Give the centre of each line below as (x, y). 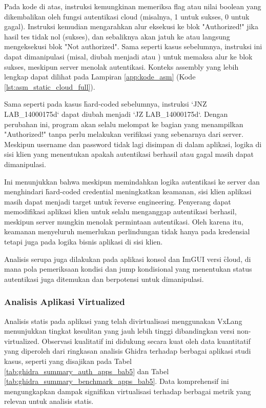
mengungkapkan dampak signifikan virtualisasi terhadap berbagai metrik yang (128, 391)
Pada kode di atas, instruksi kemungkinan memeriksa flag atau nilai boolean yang (133, 6)
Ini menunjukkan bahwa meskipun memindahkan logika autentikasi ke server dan (132, 181)
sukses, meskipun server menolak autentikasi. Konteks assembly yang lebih (121, 66)
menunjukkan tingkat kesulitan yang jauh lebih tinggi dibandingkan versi (119, 331)
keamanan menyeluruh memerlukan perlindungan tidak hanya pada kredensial (127, 231)
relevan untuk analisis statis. (49, 401)
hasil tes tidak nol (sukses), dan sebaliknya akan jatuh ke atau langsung (117, 36)
